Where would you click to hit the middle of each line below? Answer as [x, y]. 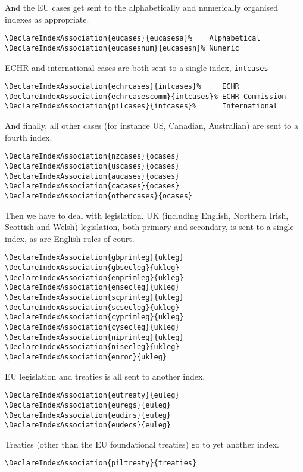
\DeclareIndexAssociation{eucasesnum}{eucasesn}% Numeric [122, 48]
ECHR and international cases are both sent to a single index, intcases [137, 67]
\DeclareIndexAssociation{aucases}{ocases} [92, 176]
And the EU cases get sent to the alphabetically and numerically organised [142, 7]
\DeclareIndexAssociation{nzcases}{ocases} [92, 156]
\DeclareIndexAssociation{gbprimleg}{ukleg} [94, 258]
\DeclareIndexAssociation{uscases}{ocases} [92, 166]
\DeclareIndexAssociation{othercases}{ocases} [99, 196]
